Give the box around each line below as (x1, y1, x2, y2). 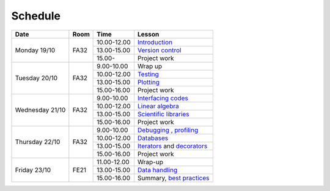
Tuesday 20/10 (15, 74, 58, 82)
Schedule (11, 9, 61, 23)
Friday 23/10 (15, 165, 51, 174)
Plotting (137, 78, 160, 86)
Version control (137, 46, 182, 54)
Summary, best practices (137, 173, 210, 182)
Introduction (137, 38, 173, 46)
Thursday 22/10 (15, 137, 61, 146)
